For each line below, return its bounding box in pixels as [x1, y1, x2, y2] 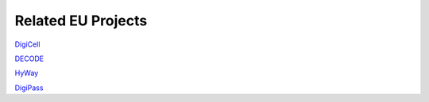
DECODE [14, 54, 44, 63]
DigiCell [14, 40, 41, 49]
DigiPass [14, 83, 44, 93]
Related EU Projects [14, 12, 148, 29]
